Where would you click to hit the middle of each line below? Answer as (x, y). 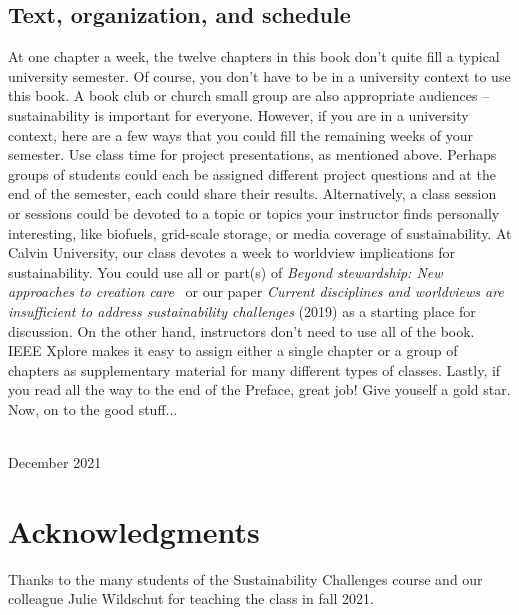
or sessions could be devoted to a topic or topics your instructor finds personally (254, 212)
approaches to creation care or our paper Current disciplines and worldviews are (256, 291)
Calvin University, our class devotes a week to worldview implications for (231, 252)
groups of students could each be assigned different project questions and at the (252, 173)
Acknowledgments (134, 530)
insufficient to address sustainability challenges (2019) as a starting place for (242, 310)
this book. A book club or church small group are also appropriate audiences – (249, 95)
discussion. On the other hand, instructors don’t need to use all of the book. (241, 330)
